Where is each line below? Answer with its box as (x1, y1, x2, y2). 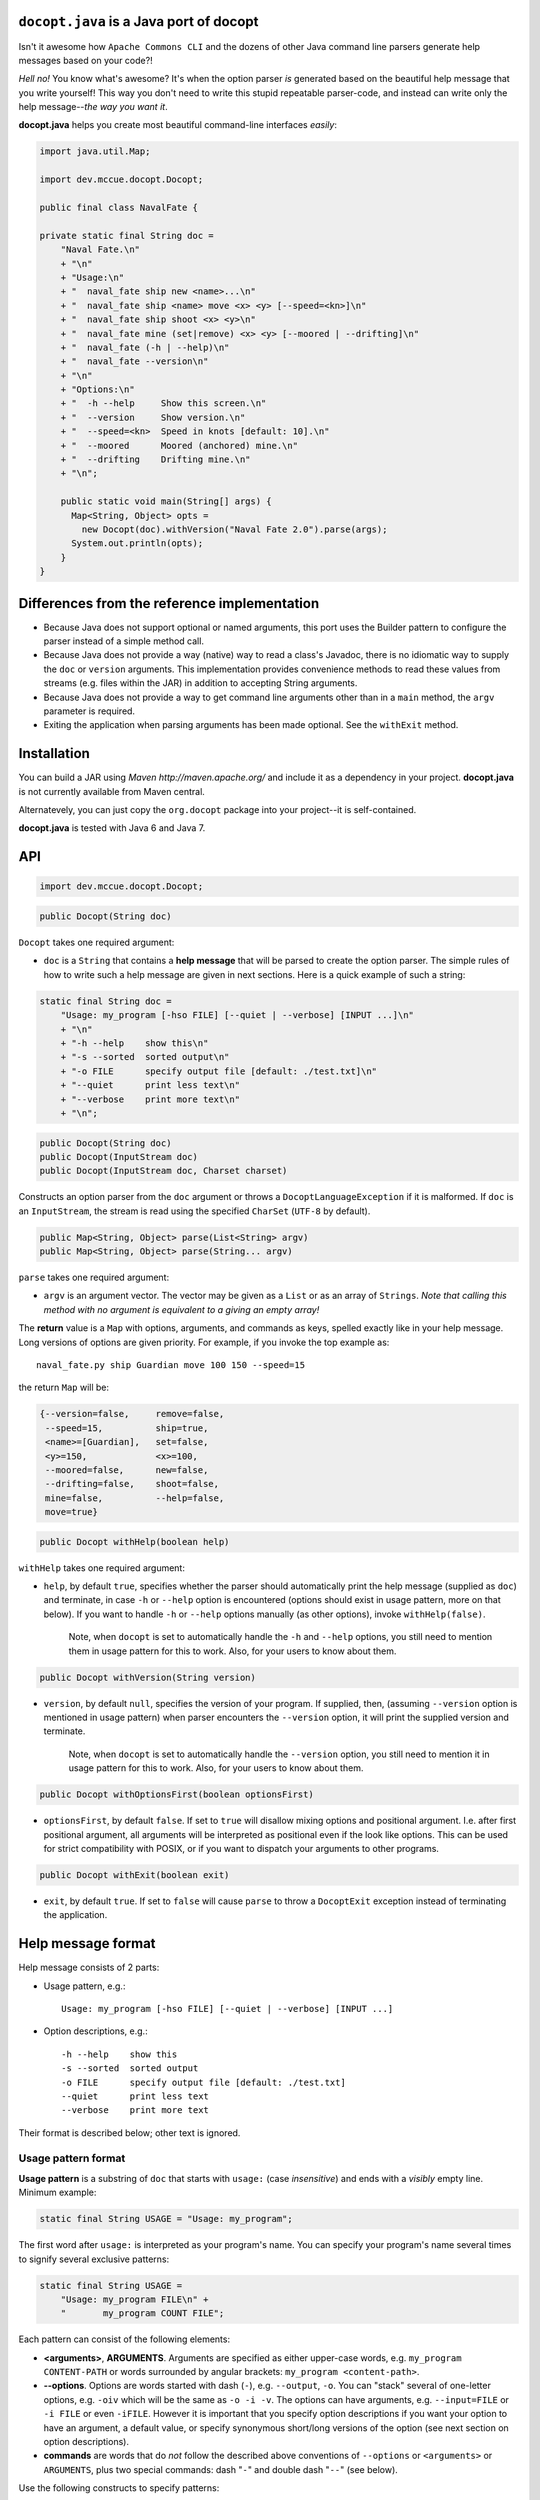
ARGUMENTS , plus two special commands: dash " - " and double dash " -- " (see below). (43, 2463, 399, 2475)
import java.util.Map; (39, 146, 151, 157)
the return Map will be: (18, 1381, 110, 1394)
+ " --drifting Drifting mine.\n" (60, 454, 251, 465)
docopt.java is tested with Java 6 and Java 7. (18, 822, 206, 834)
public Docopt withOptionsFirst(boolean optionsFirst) (39, 1789, 314, 1800)
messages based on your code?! (18, 54, 154, 66)
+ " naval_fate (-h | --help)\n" (60, 341, 230, 353)
